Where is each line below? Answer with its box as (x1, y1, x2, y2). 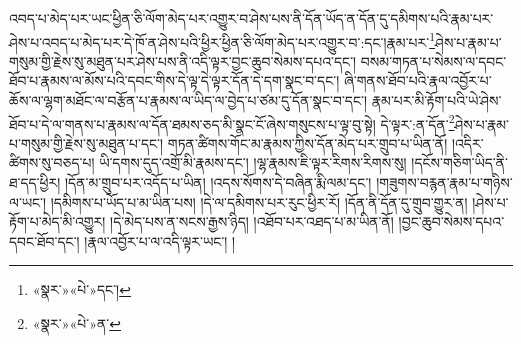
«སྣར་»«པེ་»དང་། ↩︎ (32, 279, 131, 300)
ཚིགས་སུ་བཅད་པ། (9, 152, 95, 173)
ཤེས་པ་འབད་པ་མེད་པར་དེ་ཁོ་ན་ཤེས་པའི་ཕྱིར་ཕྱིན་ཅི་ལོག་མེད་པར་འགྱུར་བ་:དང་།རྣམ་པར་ (9, 31, 430, 52)
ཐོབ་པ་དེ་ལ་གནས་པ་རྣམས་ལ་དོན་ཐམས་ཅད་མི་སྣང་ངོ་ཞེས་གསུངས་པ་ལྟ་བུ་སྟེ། (9, 113, 376, 134)
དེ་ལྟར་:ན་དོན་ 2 (380, 110, 455, 134)
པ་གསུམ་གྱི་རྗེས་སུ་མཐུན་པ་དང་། (9, 132, 164, 153)
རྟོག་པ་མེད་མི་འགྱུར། (9, 211, 106, 232)
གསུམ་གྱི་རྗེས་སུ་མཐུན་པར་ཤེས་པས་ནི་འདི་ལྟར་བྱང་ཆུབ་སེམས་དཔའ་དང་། (9, 50, 357, 71)
